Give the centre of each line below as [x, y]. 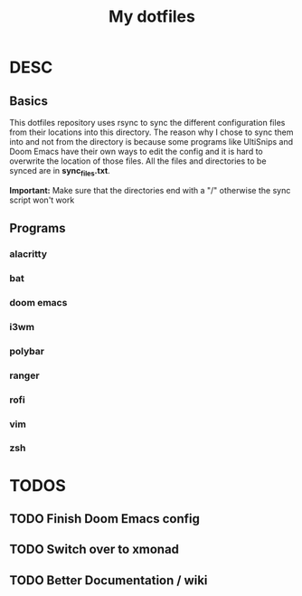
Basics [28, 101]
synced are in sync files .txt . [60, 172]
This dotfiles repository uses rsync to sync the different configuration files [147, 123]
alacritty [28, 254]
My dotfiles [152, 17]
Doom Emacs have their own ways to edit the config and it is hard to [137, 151]
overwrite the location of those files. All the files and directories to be [138, 161]
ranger [24, 375]
